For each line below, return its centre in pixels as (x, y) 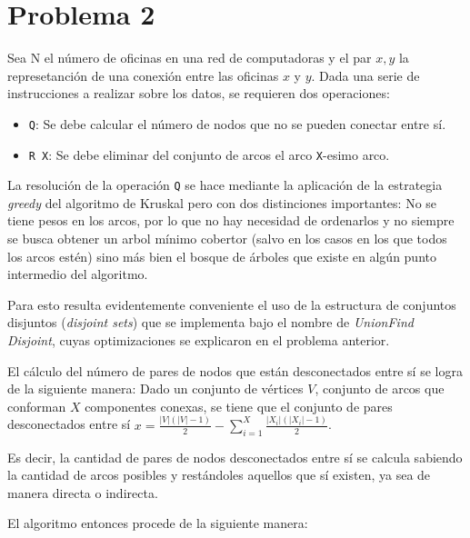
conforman (37, 406)
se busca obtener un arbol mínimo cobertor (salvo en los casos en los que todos (227, 239)
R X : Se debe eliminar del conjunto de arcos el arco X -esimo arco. (209, 154)
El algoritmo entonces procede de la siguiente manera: (158, 523)
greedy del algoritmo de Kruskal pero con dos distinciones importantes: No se (222, 202)
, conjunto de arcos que (380, 389)
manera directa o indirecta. (83, 492)
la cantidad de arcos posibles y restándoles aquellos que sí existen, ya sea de (219, 475)
